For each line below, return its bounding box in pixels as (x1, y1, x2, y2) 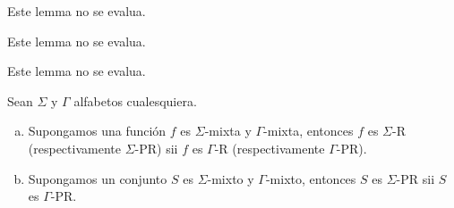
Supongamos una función (28, 121, 167, 140)
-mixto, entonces (265, 169, 356, 187)
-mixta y (204, 121, 252, 140)
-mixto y (207, 169, 254, 187)
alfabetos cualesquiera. (73, 91, 197, 110)
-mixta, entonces (263, 121, 354, 140)
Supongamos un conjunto (28, 169, 167, 187)
